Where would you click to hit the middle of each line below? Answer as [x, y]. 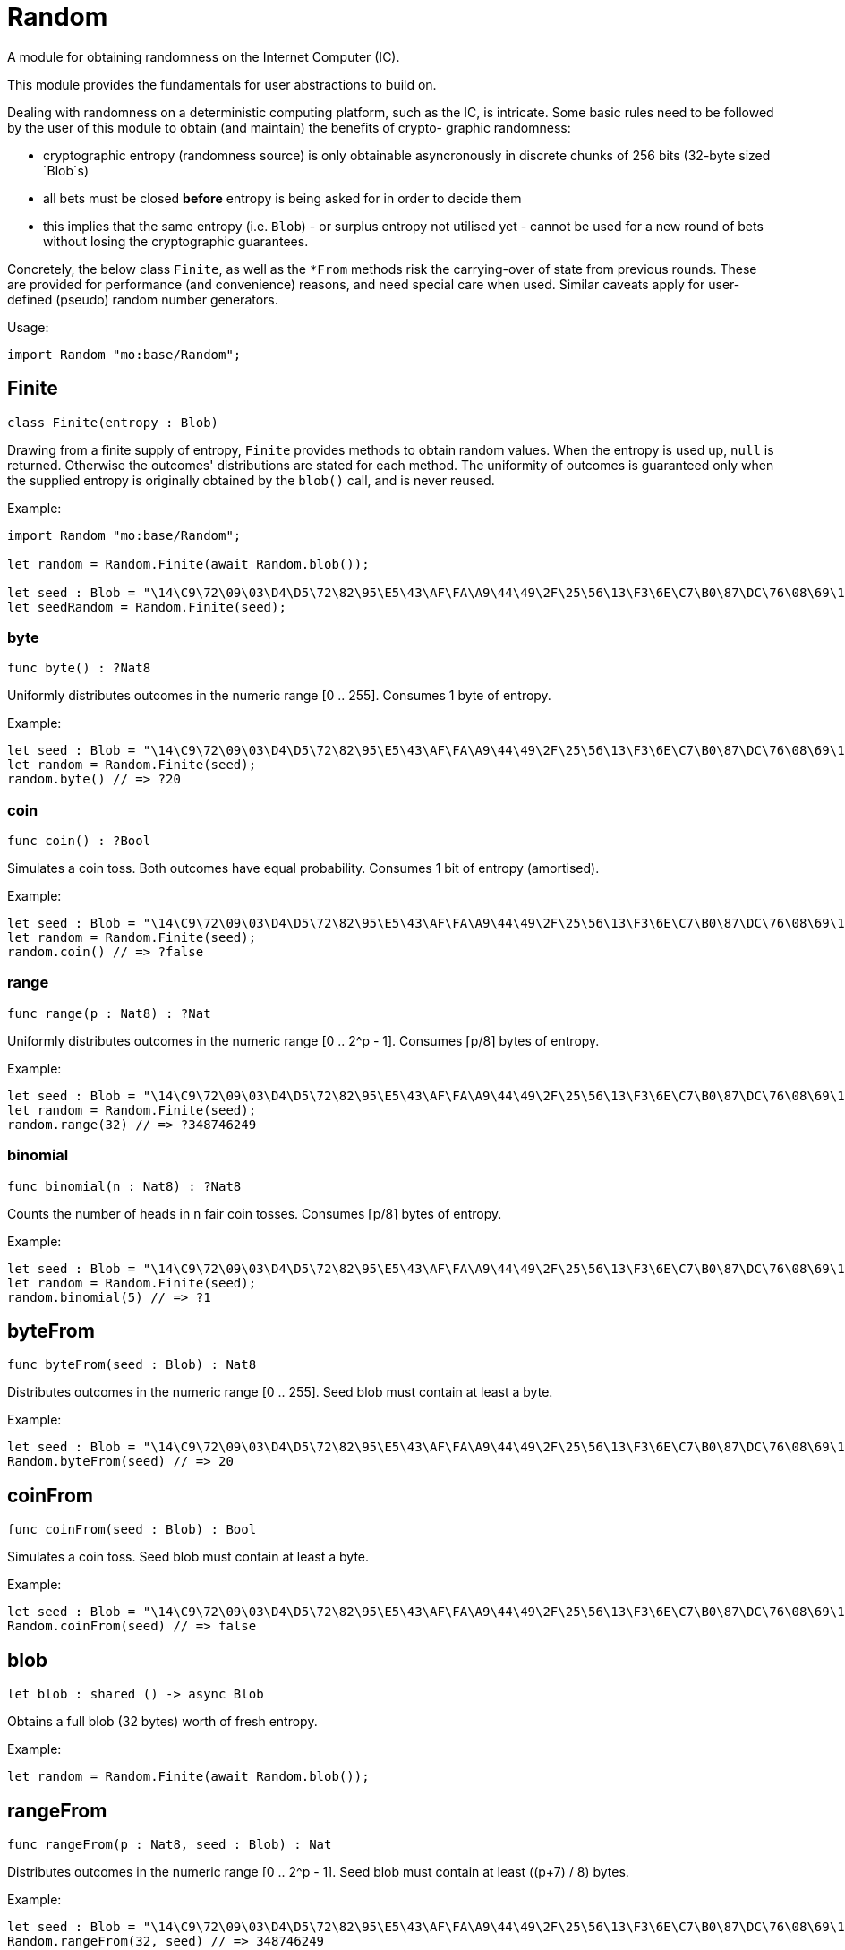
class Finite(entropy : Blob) [113, 422]
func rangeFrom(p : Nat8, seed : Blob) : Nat [170, 1844]
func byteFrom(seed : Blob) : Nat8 [132, 1365]
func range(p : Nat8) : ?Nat [109, 1013]
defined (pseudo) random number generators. [143, 299]
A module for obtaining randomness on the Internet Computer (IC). [204, 56]
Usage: [28, 327]
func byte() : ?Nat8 [79, 668]
